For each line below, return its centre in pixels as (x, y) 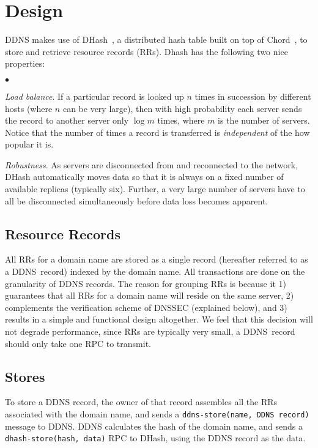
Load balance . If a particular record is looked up (94, 96)
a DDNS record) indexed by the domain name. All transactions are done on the (155, 271)
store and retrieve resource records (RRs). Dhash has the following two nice (146, 51)
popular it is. (29, 144)
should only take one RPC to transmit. (78, 343)
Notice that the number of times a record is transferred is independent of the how (157, 132)
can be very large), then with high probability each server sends (182, 108)
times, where (181, 120)
